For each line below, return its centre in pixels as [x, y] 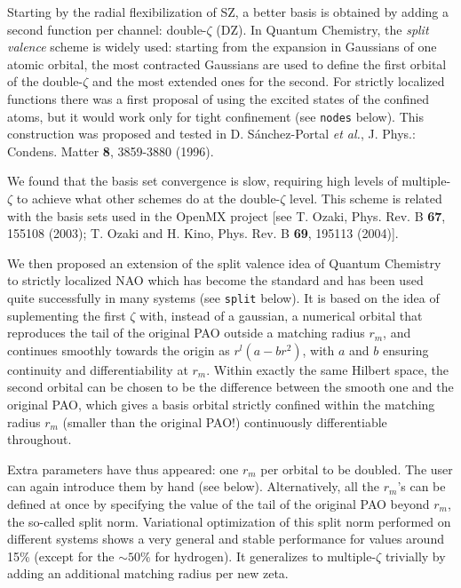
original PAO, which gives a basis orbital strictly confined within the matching [221, 404]
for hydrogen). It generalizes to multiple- [266, 556]
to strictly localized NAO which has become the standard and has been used [215, 280]
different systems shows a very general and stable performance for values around [226, 539]
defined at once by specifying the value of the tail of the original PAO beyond [219, 503]
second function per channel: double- [107, 29]
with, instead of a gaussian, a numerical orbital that [281, 315]
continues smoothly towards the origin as [119, 350]
